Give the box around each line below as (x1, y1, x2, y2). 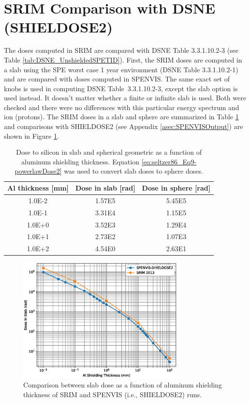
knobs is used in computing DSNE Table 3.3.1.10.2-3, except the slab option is (4, 83, 238, 93)
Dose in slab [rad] (75, 183, 135, 193)
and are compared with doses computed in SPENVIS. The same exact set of (4, 74, 230, 84)
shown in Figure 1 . (4, 130, 59, 141)
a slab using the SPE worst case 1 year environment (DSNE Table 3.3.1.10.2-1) (4, 64, 238, 74)
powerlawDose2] (15, 166, 62, 176)
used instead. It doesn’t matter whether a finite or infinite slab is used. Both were (4, 93, 246, 103)
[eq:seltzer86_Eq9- (141, 156, 197, 166)
